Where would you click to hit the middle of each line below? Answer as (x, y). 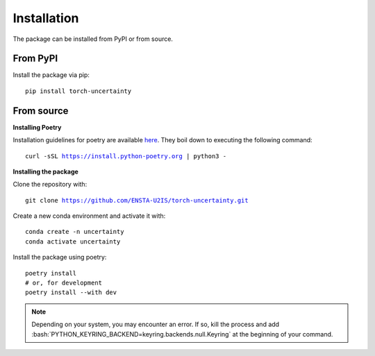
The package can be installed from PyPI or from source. (93, 39)
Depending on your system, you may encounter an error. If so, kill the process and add (156, 324)
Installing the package (46, 171)
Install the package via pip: (51, 75)
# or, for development (64, 283)
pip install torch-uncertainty (78, 91)
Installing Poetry (37, 127)
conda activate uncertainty (73, 241)
